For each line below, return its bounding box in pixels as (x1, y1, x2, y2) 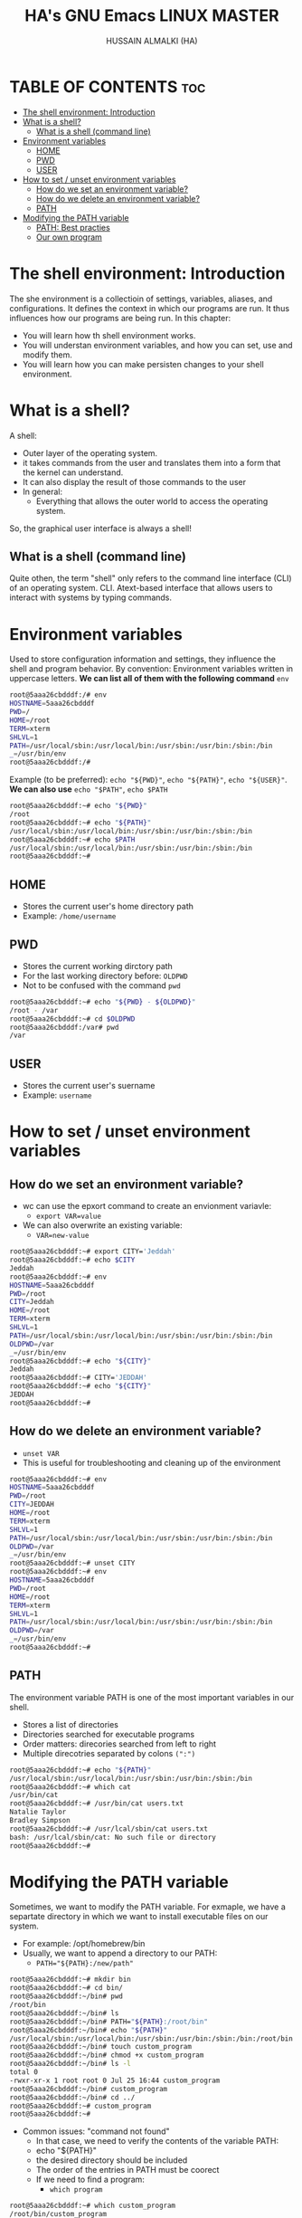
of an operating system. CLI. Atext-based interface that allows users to (9, 583, 273, 594)
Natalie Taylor (9, 1807, 67, 1817)
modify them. (22, 349, 72, 360)
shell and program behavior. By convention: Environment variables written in (9, 663, 294, 674)
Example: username (22, 1090, 92, 1100)
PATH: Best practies (35, 222, 110, 233)
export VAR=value (35, 1212, 102, 1222)
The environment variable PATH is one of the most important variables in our (9, 1691, 295, 1702)
